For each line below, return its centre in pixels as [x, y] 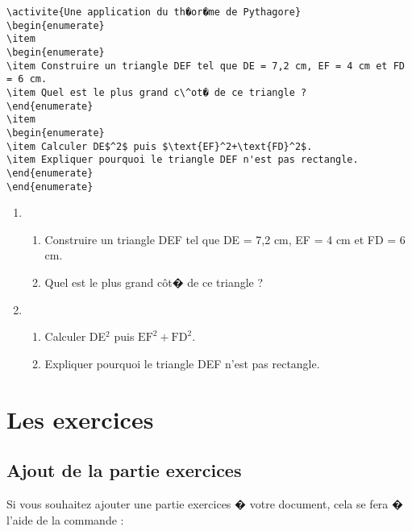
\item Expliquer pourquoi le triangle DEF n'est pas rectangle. [183, 160]
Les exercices [80, 419]
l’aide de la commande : [65, 519]
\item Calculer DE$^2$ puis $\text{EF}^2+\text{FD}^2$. [160, 146]
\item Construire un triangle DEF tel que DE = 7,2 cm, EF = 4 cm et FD [206, 66]
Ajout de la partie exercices [124, 470]
